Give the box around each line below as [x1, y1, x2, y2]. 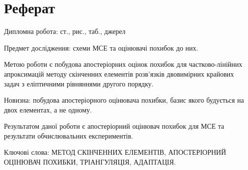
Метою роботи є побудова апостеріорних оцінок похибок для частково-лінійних [4, 59, 243, 69]
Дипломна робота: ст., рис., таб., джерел [4, 26, 126, 36]
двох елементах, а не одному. [4, 104, 92, 114]
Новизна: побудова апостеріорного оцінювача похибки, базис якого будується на [4, 95, 244, 105]
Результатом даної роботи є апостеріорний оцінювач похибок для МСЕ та [4, 121, 224, 131]
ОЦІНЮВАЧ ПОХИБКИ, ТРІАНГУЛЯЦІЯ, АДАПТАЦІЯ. [4, 157, 176, 167]
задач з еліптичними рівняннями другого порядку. [4, 78, 154, 88]
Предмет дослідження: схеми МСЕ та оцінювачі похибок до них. [4, 42, 198, 53]
